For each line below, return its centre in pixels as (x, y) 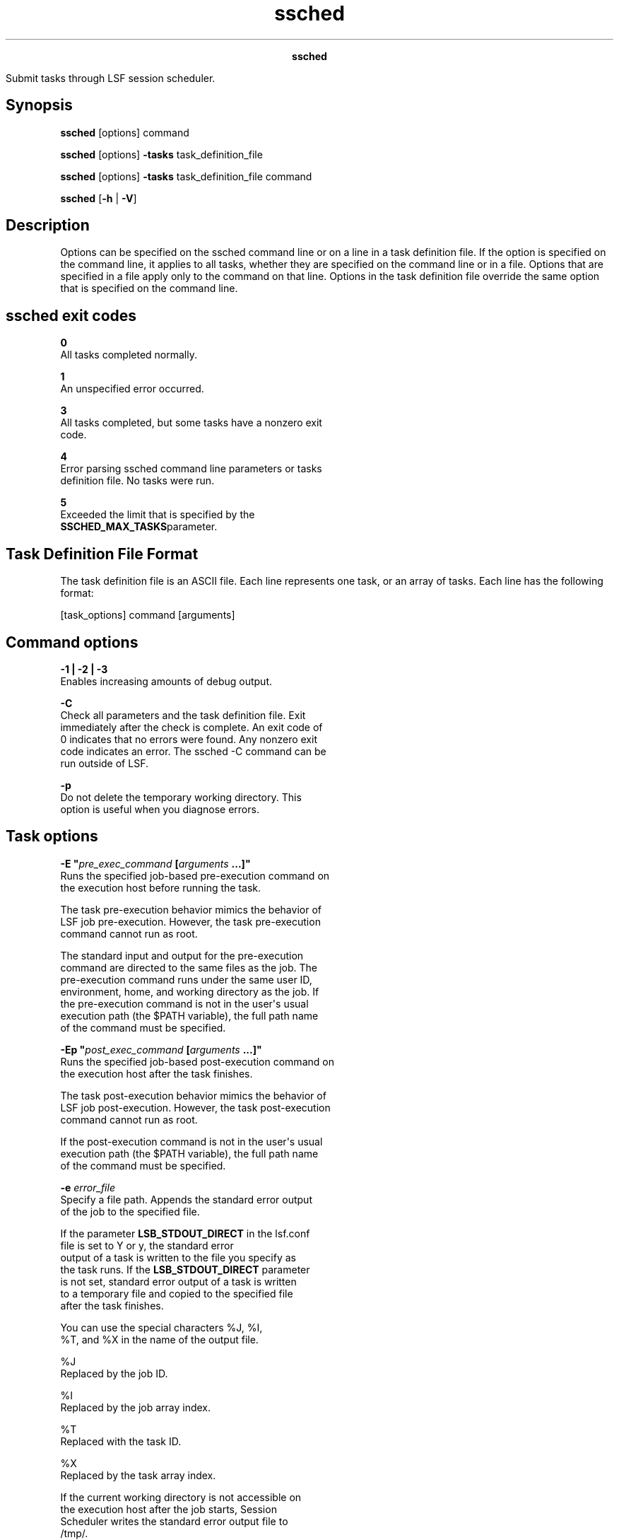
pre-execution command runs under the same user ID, (186, 979)
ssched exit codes (71, 315)
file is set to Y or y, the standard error (147, 1245)
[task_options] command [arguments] (148, 615)
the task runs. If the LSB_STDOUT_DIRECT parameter (185, 1269)
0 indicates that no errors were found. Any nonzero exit (189, 739)
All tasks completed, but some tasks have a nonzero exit (191, 423)
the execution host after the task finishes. (157, 1073)
